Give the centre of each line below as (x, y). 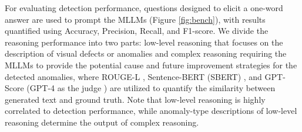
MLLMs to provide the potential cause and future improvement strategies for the (151, 65)
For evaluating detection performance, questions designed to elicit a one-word (144, 8)
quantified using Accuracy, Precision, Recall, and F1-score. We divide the (137, 31)
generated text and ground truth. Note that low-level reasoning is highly (135, 99)
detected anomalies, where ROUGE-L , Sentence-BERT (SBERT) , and (133, 76)
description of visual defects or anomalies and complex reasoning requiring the (146, 53)
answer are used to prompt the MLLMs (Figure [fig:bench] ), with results (135, 19)
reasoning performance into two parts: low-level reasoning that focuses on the (144, 42)
